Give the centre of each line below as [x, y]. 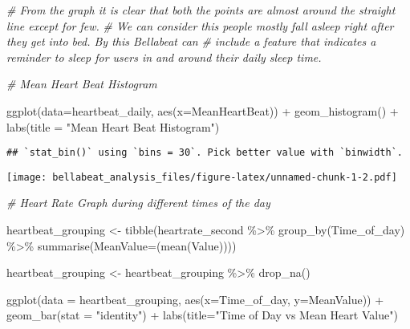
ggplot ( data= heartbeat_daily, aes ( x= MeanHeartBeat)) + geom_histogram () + [203, 110]
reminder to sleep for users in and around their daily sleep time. [164, 57]
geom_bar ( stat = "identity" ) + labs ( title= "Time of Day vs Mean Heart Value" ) [202, 315]
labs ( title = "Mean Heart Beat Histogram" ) [113, 126]
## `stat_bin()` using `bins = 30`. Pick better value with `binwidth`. [205, 153]
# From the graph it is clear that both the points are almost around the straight [201, 10]
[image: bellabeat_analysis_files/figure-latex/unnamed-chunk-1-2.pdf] [202, 177]
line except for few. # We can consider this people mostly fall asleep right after [200, 25]
